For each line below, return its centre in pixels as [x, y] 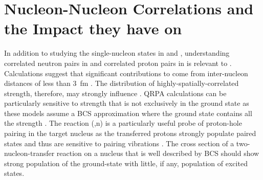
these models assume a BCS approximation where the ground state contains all [128, 113]
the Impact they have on [93, 28]
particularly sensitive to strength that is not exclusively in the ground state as [127, 103]
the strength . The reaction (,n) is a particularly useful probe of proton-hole [123, 123]
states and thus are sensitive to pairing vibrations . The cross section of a [119, 143]
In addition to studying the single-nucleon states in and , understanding [117, 53]
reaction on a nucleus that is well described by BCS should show [158, 153]
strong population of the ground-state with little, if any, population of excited [126, 163]
